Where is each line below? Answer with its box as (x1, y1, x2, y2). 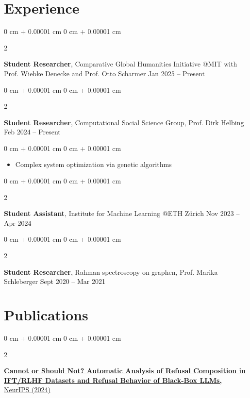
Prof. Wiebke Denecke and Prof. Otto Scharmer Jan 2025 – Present (4, 68, 205, 78)
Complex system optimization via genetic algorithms (15, 159, 172, 169)
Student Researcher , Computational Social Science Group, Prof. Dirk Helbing (4, 117, 244, 127)
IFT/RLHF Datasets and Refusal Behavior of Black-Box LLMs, (4, 375, 222, 385)
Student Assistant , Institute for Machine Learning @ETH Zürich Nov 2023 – (4, 208, 240, 218)
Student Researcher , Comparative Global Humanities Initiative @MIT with (4, 59, 237, 69)
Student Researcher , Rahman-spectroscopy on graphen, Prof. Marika (4, 266, 218, 277)
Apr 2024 (4, 217, 32, 228)
